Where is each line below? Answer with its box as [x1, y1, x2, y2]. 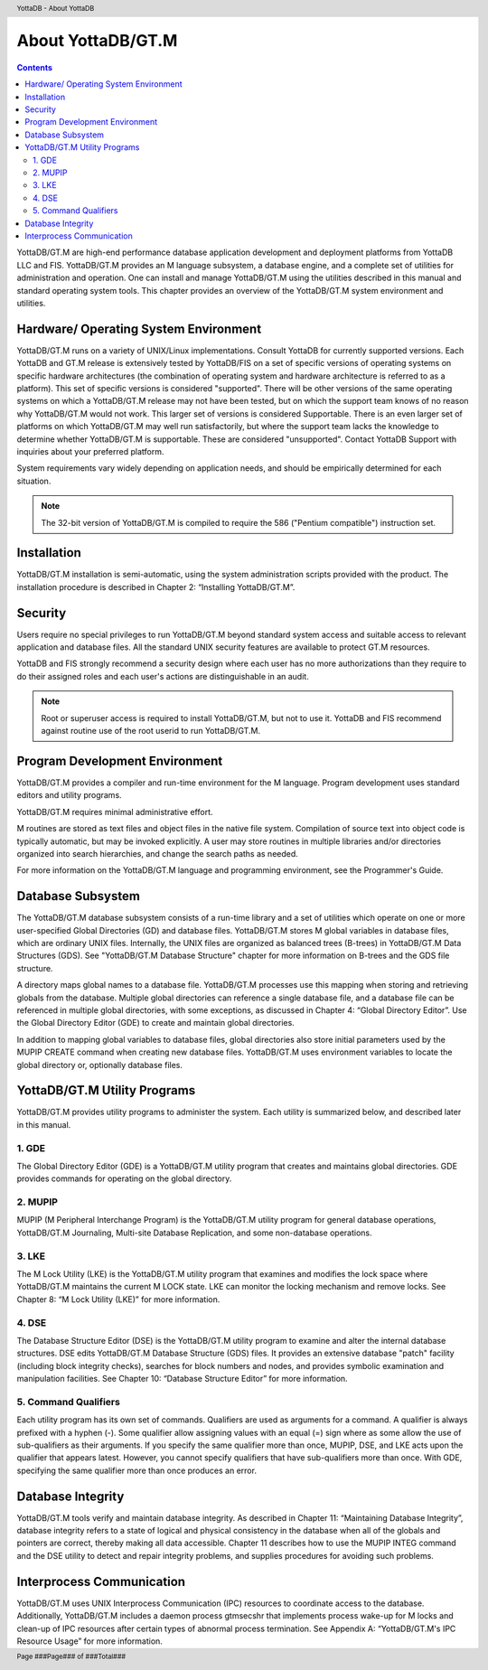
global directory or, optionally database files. [16, 1059, 183, 1070]
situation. [16, 475, 52, 486]
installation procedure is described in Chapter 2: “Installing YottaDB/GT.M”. [16, 581, 296, 592]
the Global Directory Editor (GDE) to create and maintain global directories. [16, 1018, 296, 1028]
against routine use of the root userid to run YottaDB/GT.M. [41, 726, 261, 736]
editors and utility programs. [16, 790, 122, 801]
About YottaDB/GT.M [16, 31, 178, 52]
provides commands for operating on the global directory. [16, 1173, 232, 1184]
